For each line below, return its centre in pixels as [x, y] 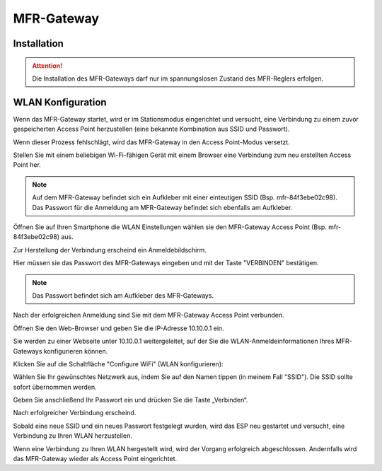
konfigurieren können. [76, 351]
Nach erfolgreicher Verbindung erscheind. [75, 413]
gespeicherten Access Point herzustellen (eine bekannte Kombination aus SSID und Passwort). [151, 129]
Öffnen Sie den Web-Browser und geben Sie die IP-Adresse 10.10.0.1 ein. [118, 328]
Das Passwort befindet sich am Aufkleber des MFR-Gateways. [123, 295]
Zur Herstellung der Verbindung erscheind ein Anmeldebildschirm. [110, 250]
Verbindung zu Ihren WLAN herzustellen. [73, 436]
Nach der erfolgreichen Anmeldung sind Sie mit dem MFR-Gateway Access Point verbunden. [149, 315]
